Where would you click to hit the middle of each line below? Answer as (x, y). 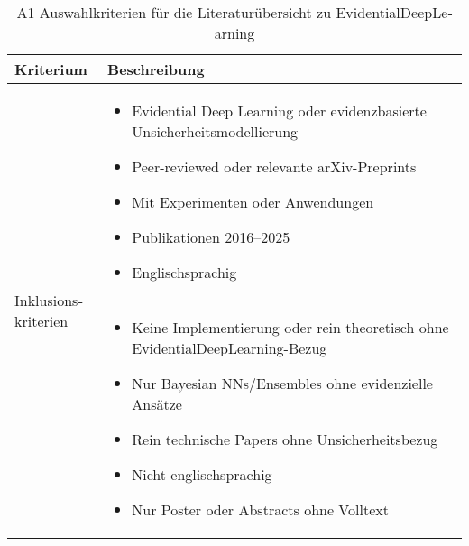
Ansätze (157, 404)
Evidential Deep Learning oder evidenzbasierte (279, 111)
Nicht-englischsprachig (202, 474)
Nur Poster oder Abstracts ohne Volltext (260, 509)
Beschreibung (156, 69)
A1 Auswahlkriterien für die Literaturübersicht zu (174, 12)
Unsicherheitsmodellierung (215, 131)
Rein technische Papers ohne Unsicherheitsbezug (285, 439)
